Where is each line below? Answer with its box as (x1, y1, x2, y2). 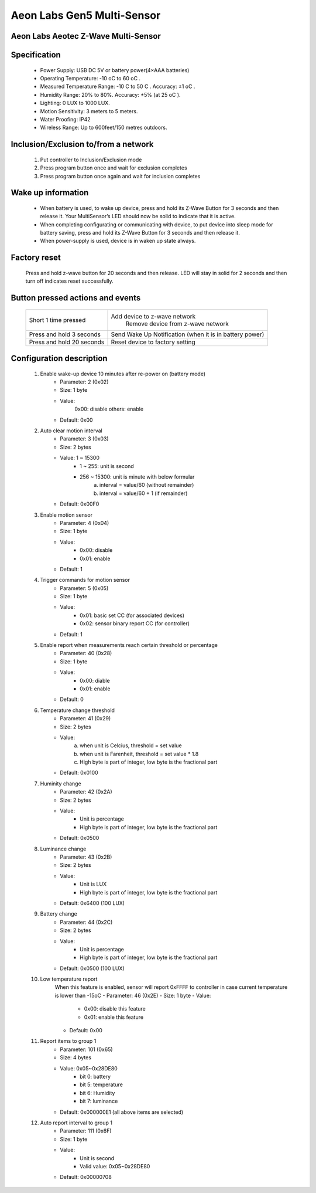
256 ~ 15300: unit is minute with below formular (80, 473, 195, 480)
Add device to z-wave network (111, 312, 196, 320)
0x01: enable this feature (84, 1014, 143, 1021)
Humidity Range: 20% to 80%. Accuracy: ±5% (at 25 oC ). (40, 91, 181, 98)
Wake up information (11, 188, 89, 198)
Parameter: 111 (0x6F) (60, 1127, 112, 1134)
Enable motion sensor (40, 511, 93, 518)
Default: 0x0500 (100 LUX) (60, 965, 125, 972)
